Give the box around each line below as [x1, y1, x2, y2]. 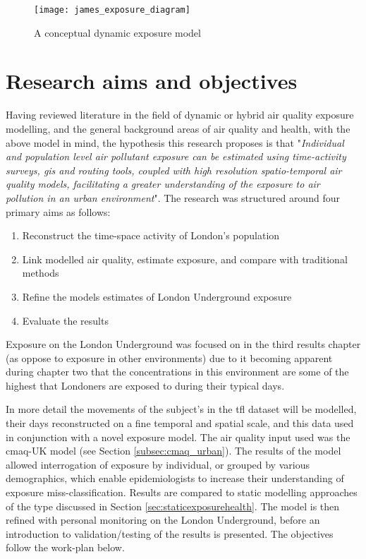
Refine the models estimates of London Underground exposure [22, 289, 292, 303]
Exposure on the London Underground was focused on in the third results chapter [6, 337, 361, 351]
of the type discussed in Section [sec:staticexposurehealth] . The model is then [6, 498, 340, 513]
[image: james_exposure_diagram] [34, 5, 190, 15]
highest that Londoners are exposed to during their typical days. [6, 378, 285, 392]
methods [22, 265, 59, 280]
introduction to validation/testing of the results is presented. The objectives [6, 526, 334, 541]
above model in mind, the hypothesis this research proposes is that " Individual [6, 135, 344, 150]
